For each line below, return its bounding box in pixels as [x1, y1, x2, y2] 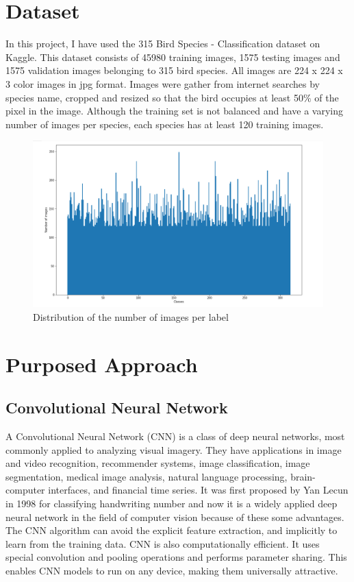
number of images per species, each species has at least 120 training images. [5, 117, 324, 131]
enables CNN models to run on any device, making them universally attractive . [5, 563, 338, 578]
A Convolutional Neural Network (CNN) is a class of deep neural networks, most [5, 429, 345, 444]
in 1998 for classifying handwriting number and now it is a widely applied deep [5, 496, 338, 511]
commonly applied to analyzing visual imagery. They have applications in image [5, 442, 342, 457]
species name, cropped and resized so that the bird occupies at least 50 [5, 90, 303, 104]
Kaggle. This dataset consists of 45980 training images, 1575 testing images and [5, 49, 340, 64]
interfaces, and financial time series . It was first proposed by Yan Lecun [48, 483, 349, 497]
